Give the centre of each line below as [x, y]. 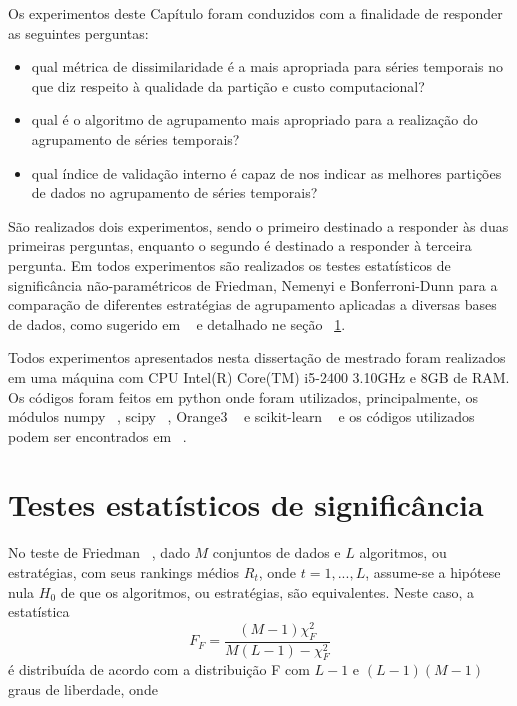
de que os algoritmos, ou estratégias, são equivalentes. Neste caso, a [267, 591]
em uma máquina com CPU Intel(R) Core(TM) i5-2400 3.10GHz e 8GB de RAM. [259, 376]
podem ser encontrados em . [97, 435]
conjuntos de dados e [276, 552]
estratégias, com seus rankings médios [124, 572]
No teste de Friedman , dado [99, 552]
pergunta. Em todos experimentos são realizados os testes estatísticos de [229, 264]
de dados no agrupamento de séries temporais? [174, 192]
